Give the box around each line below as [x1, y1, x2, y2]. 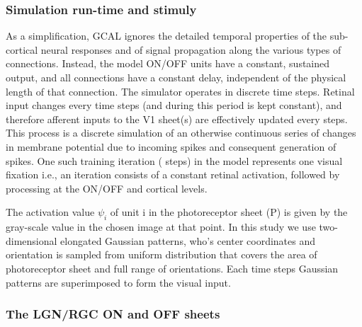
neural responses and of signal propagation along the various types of [40, 42, 341, 57]
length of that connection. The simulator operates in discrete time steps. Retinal [6, 84, 355, 98]
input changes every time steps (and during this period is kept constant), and [6, 98, 342, 113]
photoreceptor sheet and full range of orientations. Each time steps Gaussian [6, 260, 339, 275]
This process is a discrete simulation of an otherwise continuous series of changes [6, 125, 356, 140]
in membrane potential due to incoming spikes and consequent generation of [6, 139, 336, 154]
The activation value [6, 205, 95, 219]
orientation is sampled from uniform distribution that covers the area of [6, 247, 317, 262]
